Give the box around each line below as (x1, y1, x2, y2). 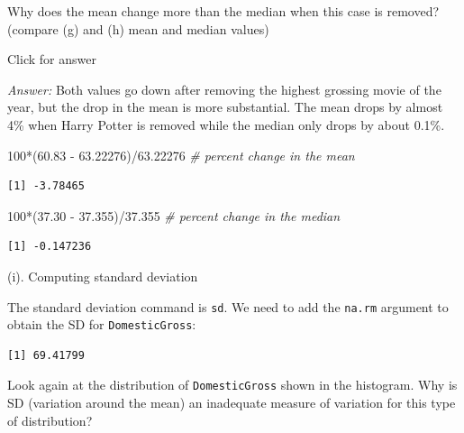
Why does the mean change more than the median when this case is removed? (7, 2, 440, 20)
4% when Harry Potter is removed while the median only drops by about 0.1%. (7, 115, 445, 134)
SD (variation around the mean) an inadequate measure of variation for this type (7, 393, 456, 412)
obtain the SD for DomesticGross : (7, 315, 196, 334)
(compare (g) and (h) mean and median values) (7, 19, 269, 38)
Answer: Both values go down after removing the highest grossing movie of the (7, 79, 441, 98)
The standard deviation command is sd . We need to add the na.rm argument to (7, 297, 449, 316)
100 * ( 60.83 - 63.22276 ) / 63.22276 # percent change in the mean (7, 145, 355, 164)
